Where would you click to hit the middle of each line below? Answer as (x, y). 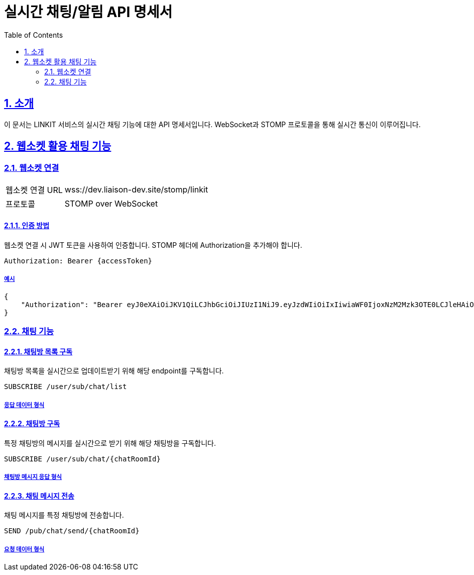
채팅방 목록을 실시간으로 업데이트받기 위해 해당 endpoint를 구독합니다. (114, 371)
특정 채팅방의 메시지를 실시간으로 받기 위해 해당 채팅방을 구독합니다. (110, 443)
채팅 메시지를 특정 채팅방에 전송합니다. (64, 515)
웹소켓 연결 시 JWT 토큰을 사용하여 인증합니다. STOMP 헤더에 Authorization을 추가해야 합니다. (153, 245)
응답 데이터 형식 (24, 405)
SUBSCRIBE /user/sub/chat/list (66, 387)
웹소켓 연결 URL (34, 190)
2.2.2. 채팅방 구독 (32, 424)
